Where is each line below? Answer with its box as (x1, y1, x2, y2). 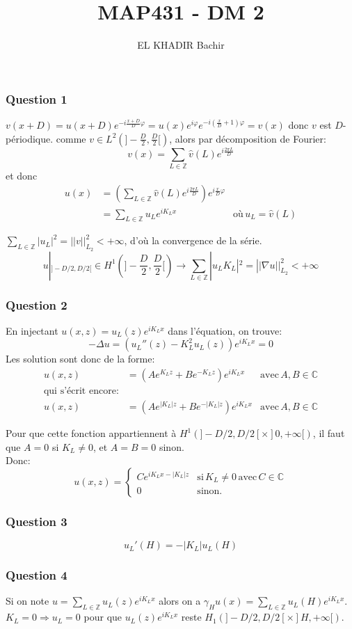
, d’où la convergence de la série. (124, 233, 262, 248)
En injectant (6, 323, 58, 337)
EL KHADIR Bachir (137, 38, 225, 52)
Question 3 (6, 512, 67, 530)
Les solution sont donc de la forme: (6, 351, 155, 366)
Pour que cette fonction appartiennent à (6, 426, 177, 440)
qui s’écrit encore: (43, 386, 119, 397)
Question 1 (6, 90, 67, 107)
